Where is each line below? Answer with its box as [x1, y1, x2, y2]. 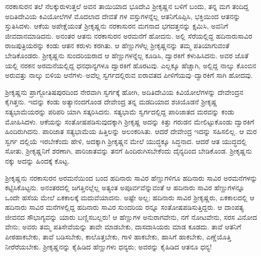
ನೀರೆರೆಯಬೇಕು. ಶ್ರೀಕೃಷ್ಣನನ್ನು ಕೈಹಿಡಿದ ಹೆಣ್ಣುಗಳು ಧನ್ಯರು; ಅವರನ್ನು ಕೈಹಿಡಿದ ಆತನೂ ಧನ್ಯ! [5, 241, 212, 251]
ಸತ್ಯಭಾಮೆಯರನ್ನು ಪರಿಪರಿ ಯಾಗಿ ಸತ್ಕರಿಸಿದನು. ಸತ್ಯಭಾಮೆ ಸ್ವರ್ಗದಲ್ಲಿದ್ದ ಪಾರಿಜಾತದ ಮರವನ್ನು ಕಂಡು [5, 106, 234, 116]
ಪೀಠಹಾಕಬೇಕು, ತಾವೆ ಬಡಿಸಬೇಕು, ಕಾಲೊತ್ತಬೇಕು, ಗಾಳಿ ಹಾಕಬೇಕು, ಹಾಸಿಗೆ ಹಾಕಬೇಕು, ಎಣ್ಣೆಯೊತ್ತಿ [5, 231, 231, 242]
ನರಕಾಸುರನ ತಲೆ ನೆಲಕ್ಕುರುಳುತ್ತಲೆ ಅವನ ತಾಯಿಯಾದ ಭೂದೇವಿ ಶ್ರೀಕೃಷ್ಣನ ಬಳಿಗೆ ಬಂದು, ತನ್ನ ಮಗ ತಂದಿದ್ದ [5, 1, 249, 11]
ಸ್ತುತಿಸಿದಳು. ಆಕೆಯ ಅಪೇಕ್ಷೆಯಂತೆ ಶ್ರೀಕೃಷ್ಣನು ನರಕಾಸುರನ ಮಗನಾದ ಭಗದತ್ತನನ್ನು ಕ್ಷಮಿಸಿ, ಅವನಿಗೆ [5, 21, 228, 31]
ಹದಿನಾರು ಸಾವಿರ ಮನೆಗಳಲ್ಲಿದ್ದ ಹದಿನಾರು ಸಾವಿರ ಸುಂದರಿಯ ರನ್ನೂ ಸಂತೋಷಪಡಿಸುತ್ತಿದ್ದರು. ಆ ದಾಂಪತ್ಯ [5, 202, 244, 212]
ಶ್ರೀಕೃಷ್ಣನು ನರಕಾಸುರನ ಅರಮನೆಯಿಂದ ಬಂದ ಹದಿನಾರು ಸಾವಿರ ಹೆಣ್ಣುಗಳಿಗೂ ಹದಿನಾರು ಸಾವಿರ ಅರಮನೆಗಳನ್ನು [5, 172, 257, 183]
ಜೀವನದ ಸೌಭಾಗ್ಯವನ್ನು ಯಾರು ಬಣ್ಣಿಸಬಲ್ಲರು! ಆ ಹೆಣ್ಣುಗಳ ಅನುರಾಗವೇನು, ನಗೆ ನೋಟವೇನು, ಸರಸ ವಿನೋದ [5, 211, 257, 222]
